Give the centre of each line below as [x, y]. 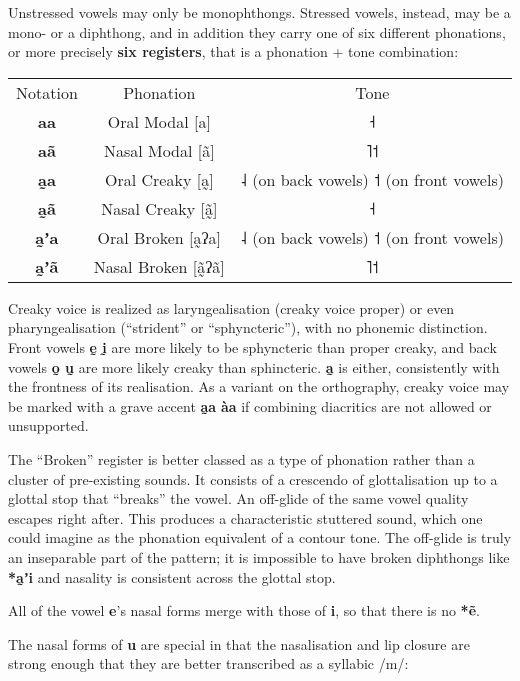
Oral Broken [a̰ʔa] [159, 237]
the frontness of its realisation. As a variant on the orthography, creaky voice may [259, 386]
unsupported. [48, 425]
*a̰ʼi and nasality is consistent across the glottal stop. [172, 576]
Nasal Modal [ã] [159, 150]
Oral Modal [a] [159, 121]
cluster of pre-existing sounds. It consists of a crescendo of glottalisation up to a [253, 478]
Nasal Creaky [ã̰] [159, 208]
